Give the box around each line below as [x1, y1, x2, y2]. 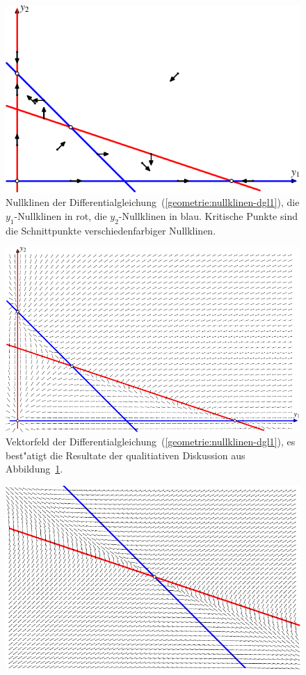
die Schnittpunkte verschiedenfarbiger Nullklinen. [6, 223, 216, 237]
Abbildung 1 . [6, 461, 63, 476]
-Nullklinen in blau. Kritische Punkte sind [118, 208, 298, 223]
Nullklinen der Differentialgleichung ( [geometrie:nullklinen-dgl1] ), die [6, 195, 300, 209]
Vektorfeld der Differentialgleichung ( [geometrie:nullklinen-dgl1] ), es [6, 434, 296, 449]
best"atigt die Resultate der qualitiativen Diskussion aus [6, 447, 245, 462]
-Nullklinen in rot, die [14, 208, 107, 223]
